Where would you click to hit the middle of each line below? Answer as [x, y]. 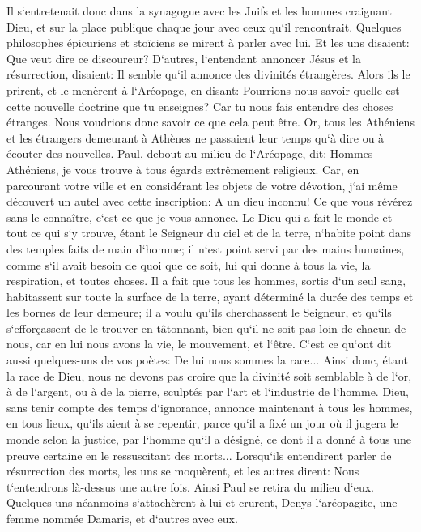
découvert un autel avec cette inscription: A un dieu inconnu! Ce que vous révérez [210, 201]
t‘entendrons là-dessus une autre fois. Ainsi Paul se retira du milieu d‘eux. [190, 486]
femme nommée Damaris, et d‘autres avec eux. [122, 518]
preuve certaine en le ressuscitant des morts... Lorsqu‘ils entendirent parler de [199, 455]
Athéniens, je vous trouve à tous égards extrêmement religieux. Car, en [183, 169]
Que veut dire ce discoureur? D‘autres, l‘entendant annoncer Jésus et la [184, 58]
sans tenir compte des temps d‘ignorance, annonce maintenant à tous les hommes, [210, 407]
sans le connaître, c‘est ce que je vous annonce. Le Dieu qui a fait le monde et [200, 217]
